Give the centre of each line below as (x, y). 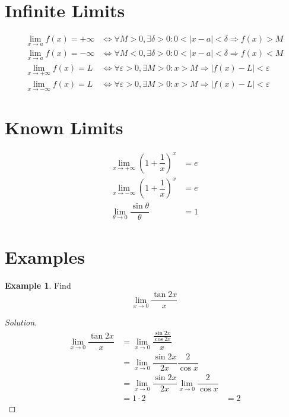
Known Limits (64, 127)
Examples (45, 256)
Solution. (21, 322)
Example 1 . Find (38, 285)
